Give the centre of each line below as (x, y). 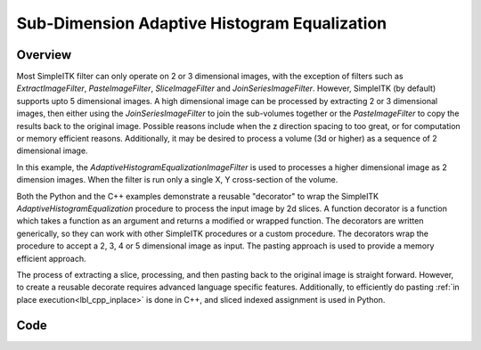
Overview (44, 55)
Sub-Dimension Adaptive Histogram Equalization (202, 23)
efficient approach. (51, 258)
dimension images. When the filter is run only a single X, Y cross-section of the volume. (177, 180)
